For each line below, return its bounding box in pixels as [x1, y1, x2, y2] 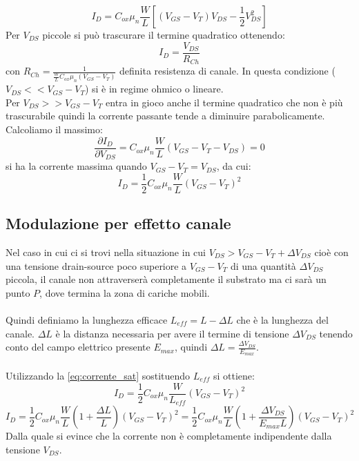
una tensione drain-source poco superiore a [6, 258, 187, 273]
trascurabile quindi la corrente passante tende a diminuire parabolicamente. [6, 108, 325, 123]
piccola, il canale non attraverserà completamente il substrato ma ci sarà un [6, 272, 327, 286]
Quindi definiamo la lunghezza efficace [6, 312, 168, 326]
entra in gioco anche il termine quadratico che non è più [106, 95, 343, 109]
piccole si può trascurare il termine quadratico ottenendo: [42, 28, 285, 41]
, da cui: [216, 159, 251, 173]
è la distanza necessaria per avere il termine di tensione [55, 326, 289, 340]
